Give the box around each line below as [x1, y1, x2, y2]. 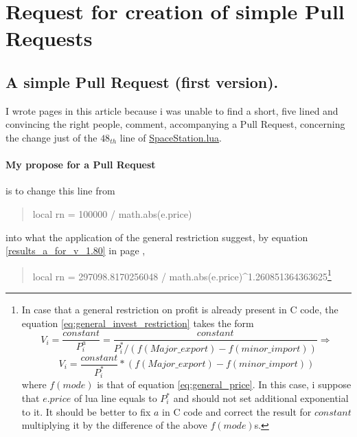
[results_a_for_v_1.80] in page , [5, 243, 146, 258]
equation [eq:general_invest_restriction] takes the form [21, 315, 254, 330]
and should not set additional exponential [173, 391, 349, 405]
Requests [5, 24, 93, 52]
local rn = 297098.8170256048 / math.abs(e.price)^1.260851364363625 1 [32, 267, 332, 283]
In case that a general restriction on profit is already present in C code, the [21, 302, 338, 316]
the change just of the [5, 130, 97, 144]
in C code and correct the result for [162, 404, 312, 418]
